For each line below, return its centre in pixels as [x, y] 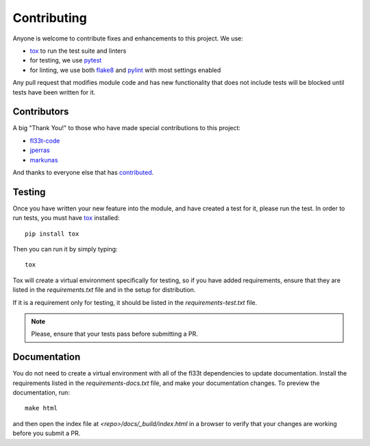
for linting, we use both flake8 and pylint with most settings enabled [125, 70]
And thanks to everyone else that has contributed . [83, 172]
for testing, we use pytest [66, 60]
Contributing [50, 18]
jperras [40, 150]
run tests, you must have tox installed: [66, 218]
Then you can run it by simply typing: [65, 249]
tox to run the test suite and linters [78, 51]
